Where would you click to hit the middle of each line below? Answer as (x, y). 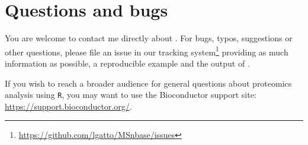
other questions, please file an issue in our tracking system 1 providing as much (147, 51)
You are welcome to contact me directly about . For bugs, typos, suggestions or (149, 38)
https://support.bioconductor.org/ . (68, 106)
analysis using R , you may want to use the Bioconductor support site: (131, 95)
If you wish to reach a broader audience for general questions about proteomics (148, 83)
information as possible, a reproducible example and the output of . (127, 63)
